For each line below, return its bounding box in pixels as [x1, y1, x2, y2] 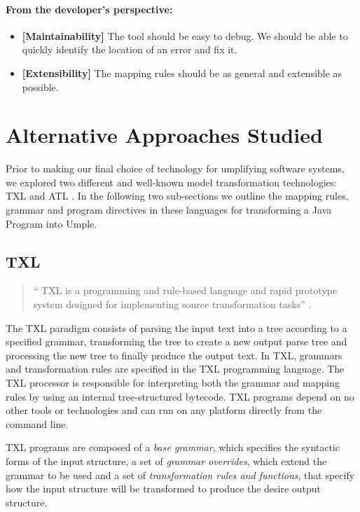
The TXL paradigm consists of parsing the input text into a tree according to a [6, 320, 347, 335]
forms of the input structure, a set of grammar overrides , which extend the [6, 454, 327, 468]
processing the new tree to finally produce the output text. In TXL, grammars [6, 347, 342, 362]
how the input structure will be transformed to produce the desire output [6, 481, 321, 496]
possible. [22, 79, 59, 94]
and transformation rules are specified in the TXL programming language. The [6, 361, 345, 376]
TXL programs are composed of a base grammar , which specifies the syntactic [6, 440, 340, 455]
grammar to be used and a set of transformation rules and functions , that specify [6, 467, 355, 482]
